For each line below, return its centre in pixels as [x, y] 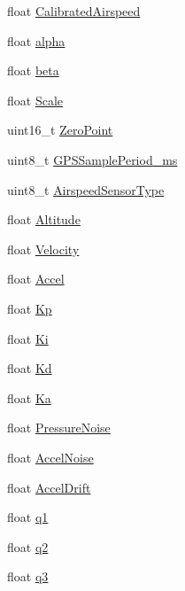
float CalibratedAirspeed [74, 11]
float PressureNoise [59, 428]
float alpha [36, 40]
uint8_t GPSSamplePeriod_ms [92, 159]
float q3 [28, 576]
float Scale [35, 100]
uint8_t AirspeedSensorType [86, 189]
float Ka [29, 397]
